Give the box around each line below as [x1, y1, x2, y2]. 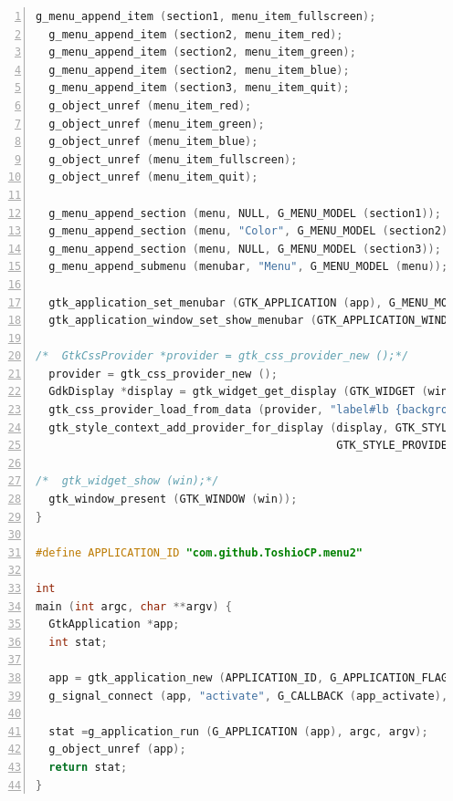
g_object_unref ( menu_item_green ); [48, 117, 265, 130]
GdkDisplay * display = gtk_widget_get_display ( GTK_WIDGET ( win [48, 385, 448, 399]
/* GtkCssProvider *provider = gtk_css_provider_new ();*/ [36, 349, 409, 363]
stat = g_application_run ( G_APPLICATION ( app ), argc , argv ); [48, 724, 428, 738]
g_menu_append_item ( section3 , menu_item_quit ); [48, 81, 350, 95]
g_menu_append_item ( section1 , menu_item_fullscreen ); [36, 10, 376, 23]
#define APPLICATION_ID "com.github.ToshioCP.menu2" [36, 546, 363, 559]
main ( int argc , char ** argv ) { [36, 599, 232, 613]
